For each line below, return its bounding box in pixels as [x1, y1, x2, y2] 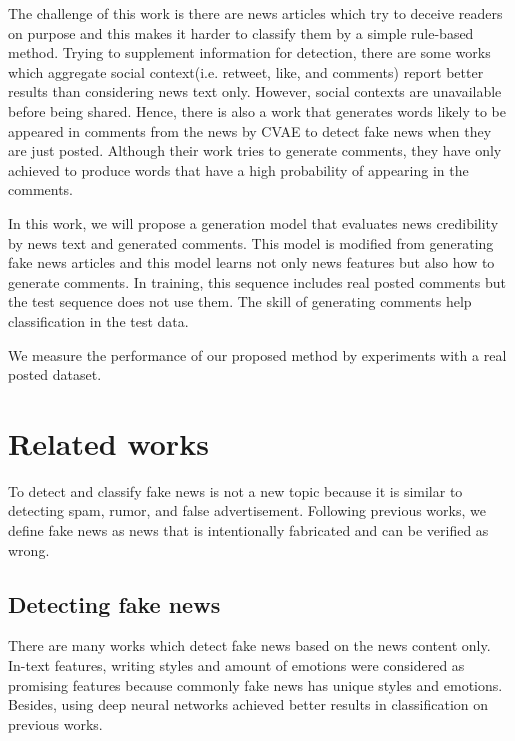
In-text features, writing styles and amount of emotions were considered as [8, 654, 465, 675]
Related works [8, 422, 209, 463]
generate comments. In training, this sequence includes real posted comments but [8, 271, 506, 292]
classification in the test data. [8, 310, 189, 331]
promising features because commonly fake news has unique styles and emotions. [8, 674, 503, 695]
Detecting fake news [8, 588, 221, 619]
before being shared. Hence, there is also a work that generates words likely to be [8, 100, 506, 121]
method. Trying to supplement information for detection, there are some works [8, 42, 491, 63]
